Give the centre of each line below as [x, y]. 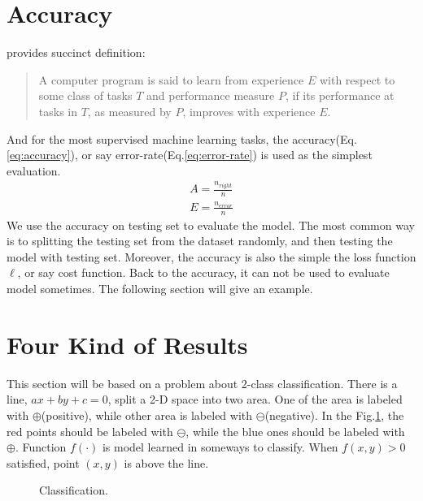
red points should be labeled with [90, 431]
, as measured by [129, 111]
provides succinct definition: [76, 52]
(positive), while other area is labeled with [147, 415]
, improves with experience [249, 111]
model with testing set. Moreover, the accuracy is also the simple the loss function [211, 256]
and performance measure [210, 95]
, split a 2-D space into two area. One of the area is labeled [255, 399]
